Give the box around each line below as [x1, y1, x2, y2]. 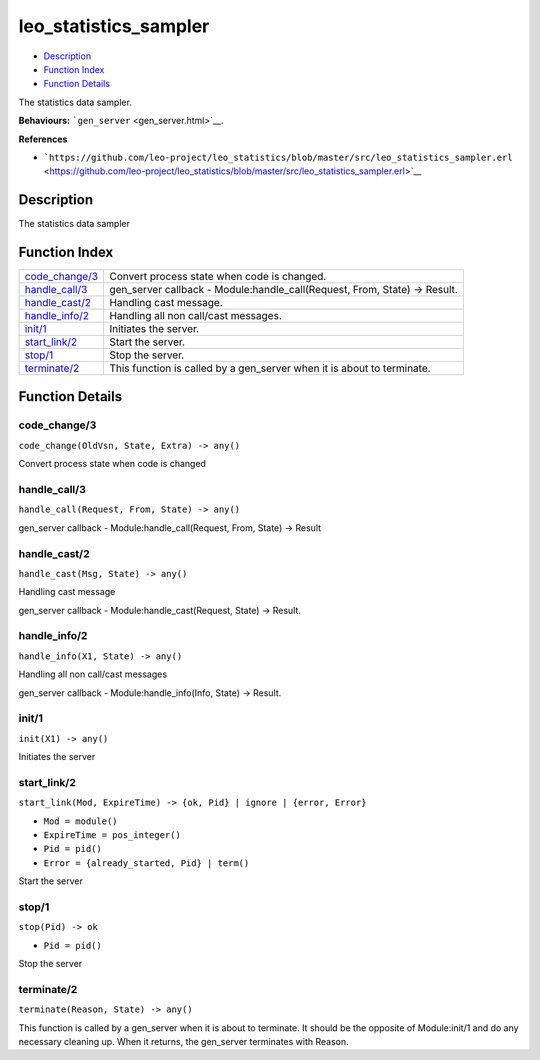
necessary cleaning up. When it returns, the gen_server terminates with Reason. [18, 1036, 349, 1048]
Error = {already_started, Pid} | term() [43, 857, 250, 869]
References [18, 133, 68, 145]
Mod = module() [43, 815, 119, 827]
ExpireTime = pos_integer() [43, 830, 182, 841]
